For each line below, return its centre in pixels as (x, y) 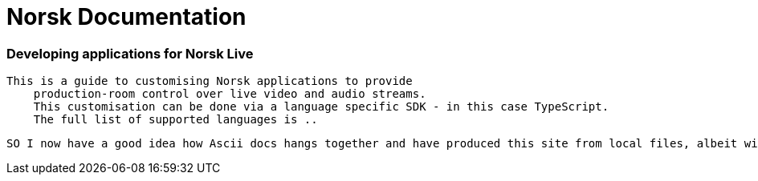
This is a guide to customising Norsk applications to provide (210, 81)
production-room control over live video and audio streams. (230, 94)
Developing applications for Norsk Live (130, 53)
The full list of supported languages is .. (175, 120)
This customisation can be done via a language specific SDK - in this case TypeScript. (321, 107)
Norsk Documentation (126, 17)
